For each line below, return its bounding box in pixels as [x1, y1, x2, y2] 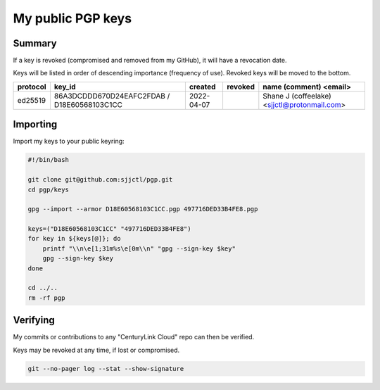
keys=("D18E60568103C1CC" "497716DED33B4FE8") [27, 225, 191, 233]
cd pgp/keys [27, 185, 70, 194]
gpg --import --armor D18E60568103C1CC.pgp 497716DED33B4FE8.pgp [27, 205, 258, 213]
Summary [13, 37, 57, 49]
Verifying [13, 314, 56, 327]
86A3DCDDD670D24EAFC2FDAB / [53, 91, 170, 101]
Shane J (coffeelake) [262, 91, 332, 101]
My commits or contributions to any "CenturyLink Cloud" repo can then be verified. [13, 333, 255, 341]
